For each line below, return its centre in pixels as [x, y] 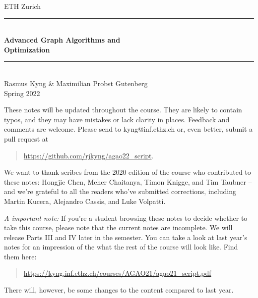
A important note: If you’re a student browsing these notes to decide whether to [126, 218]
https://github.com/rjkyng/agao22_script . [89, 155]
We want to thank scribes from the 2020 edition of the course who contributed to [128, 172]
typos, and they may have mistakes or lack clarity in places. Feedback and [117, 119]
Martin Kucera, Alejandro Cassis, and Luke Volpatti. [85, 201]
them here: [20, 256]
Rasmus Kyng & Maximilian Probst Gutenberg [76, 83]
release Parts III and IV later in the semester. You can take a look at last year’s [126, 237]
